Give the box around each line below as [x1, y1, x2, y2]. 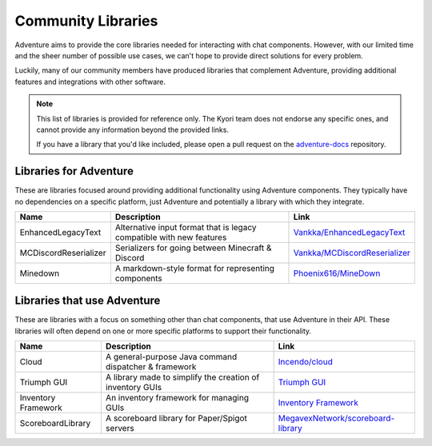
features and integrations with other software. [14, 77, 166, 86]
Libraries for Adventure [14, 165, 134, 178]
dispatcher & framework [105, 361, 197, 372]
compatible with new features [114, 232, 227, 243]
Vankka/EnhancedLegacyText [293, 226, 406, 237]
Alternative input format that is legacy [114, 221, 257, 233]
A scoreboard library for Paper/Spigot [105, 412, 248, 424]
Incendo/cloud [278, 356, 334, 368]
